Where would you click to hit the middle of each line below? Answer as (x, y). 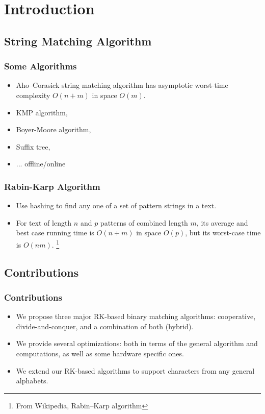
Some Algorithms (41, 66)
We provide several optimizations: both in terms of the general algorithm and (137, 343)
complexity (33, 95)
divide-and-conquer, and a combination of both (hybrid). (105, 326)
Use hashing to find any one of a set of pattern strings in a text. (116, 205)
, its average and (222, 222)
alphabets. (32, 381)
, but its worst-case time (223, 233)
